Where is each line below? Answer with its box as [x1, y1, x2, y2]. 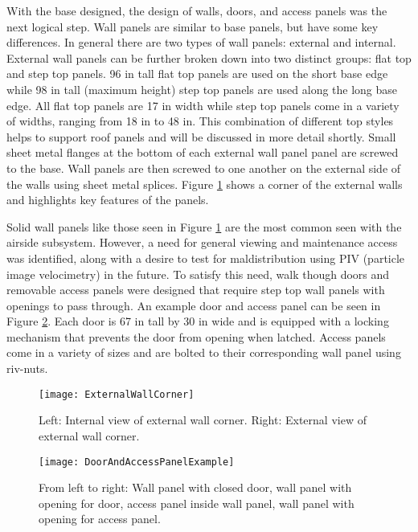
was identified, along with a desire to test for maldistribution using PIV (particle [6, 249, 405, 266]
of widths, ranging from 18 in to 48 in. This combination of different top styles [6, 113, 394, 129]
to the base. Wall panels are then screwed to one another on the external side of [6, 159, 401, 176]
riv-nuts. [6, 360, 48, 377]
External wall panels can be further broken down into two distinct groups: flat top [6, 49, 412, 66]
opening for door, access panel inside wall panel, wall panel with [39, 494, 354, 511]
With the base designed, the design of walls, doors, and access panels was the [6, 2, 387, 18]
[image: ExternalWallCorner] [39, 388, 195, 400]
